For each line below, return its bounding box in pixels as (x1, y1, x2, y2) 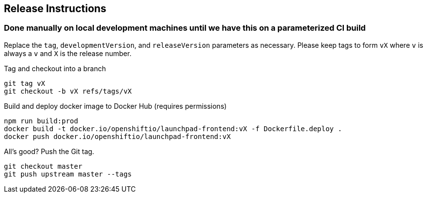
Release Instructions (4, 2, 107, 15)
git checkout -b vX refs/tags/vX (4, 87, 132, 95)
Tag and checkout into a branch (4, 64, 106, 73)
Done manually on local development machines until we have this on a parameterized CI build (4, 23, 366, 33)
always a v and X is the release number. (4, 49, 132, 58)
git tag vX (4, 79, 45, 87)
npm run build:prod (4, 117, 78, 125)
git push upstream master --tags (4, 170, 132, 178)
